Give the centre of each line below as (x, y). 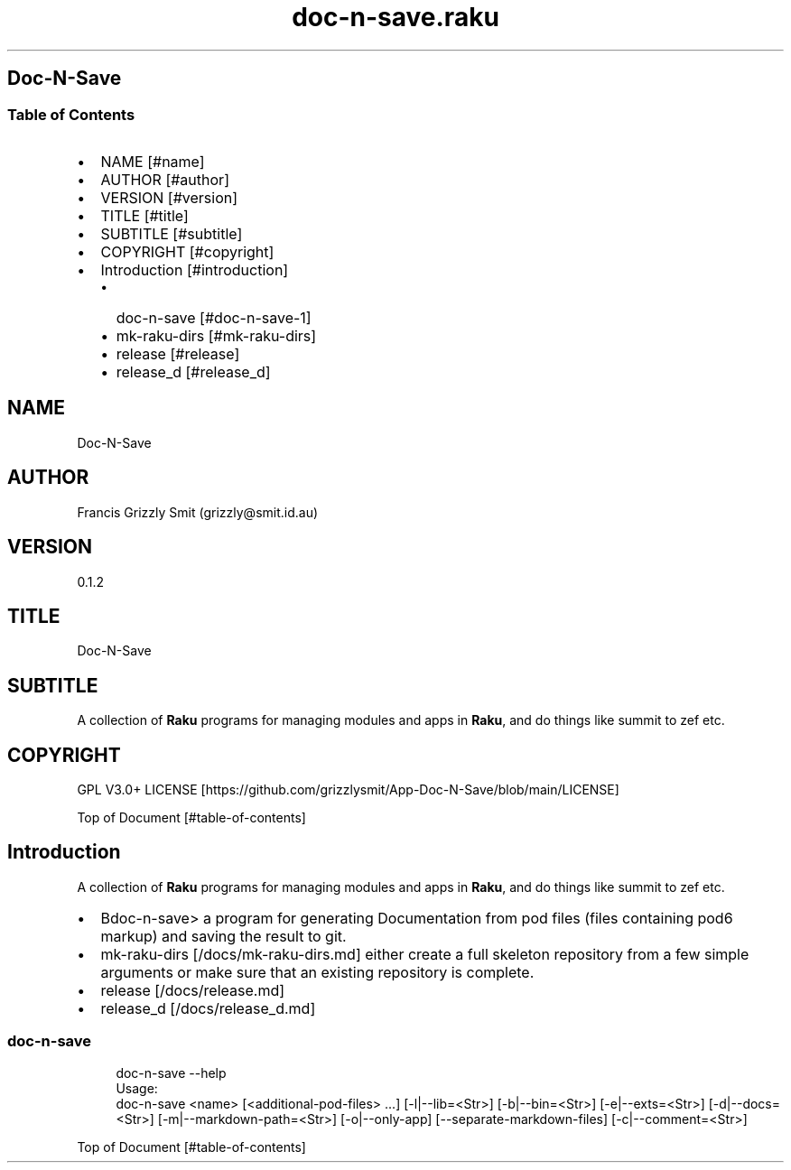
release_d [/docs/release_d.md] (208, 1008)
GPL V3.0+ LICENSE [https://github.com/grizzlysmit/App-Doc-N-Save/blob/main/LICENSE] (348, 790)
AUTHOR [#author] (165, 179)
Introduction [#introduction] (195, 269)
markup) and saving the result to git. (223, 936)
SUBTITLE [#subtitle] (172, 233)
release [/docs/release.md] (193, 990)
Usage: (137, 1088)
